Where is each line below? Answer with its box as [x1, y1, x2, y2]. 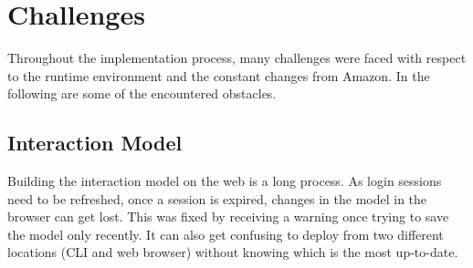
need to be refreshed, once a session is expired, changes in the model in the [7, 189, 427, 208]
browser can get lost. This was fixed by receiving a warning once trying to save [7, 207, 449, 226]
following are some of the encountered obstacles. [7, 84, 277, 103]
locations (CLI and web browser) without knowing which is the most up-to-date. [7, 242, 458, 262]
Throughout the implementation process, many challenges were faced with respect [7, 48, 467, 67]
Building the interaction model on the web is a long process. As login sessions [7, 171, 442, 191]
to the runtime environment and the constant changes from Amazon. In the [7, 66, 430, 85]
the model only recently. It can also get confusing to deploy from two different [7, 224, 444, 243]
